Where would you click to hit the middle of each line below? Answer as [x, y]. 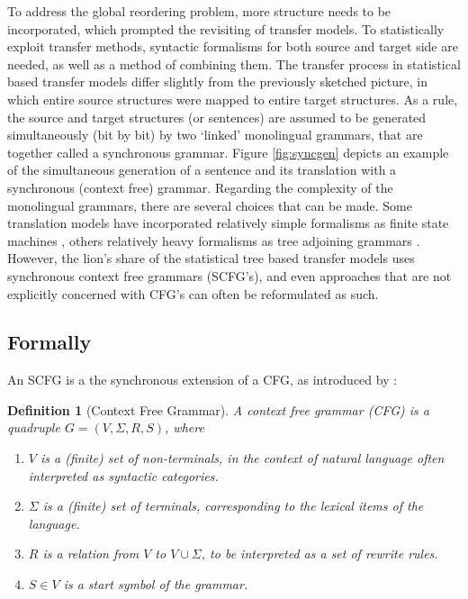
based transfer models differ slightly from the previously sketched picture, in [217, 82]
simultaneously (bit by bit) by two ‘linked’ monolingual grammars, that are [215, 135]
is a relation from [91, 554]
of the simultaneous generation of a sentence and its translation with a [202, 170]
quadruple [34, 427]
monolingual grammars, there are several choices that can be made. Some [210, 205]
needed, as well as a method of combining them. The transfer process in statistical [234, 64]
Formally [49, 342]
